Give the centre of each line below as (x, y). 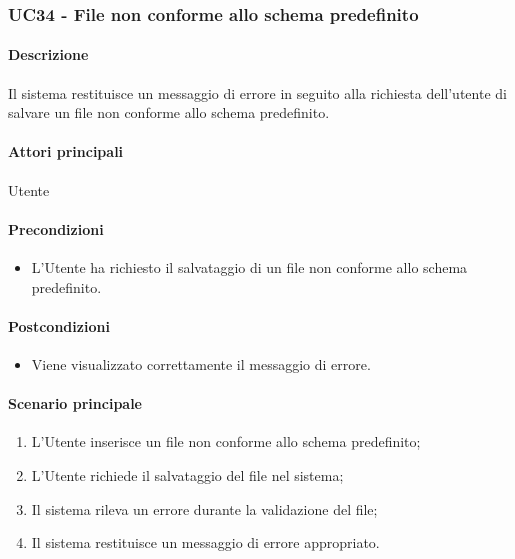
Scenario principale (75, 403)
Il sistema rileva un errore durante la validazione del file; (204, 508)
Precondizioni (56, 228)
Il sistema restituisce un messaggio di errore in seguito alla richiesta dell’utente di (257, 92)
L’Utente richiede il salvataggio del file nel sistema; (187, 474)
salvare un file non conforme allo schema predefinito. (169, 112)
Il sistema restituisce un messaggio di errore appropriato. (205, 542)
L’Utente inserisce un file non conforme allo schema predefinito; (226, 441)
